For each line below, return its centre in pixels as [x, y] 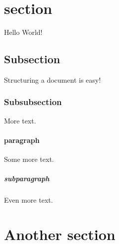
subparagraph [27, 179]
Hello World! [23, 32]
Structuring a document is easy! [53, 79]
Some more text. [29, 159]
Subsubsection [33, 102]
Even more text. [29, 200]
